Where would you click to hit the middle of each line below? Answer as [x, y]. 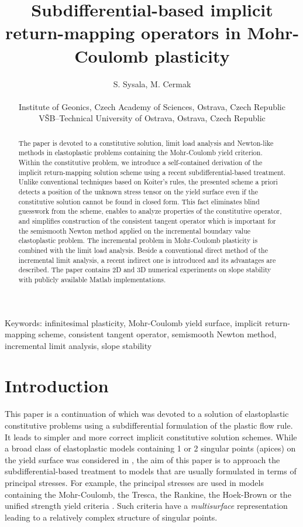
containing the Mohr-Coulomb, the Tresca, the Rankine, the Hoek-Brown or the [148, 494]
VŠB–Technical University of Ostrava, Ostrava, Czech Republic [152, 118]
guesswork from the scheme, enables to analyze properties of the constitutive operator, [150, 211]
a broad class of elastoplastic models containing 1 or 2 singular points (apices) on [150, 448]
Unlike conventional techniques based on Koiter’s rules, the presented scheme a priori [148, 182]
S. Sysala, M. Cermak [152, 83]
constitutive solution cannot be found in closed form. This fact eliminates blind [139, 201]
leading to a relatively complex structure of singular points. [111, 517]
